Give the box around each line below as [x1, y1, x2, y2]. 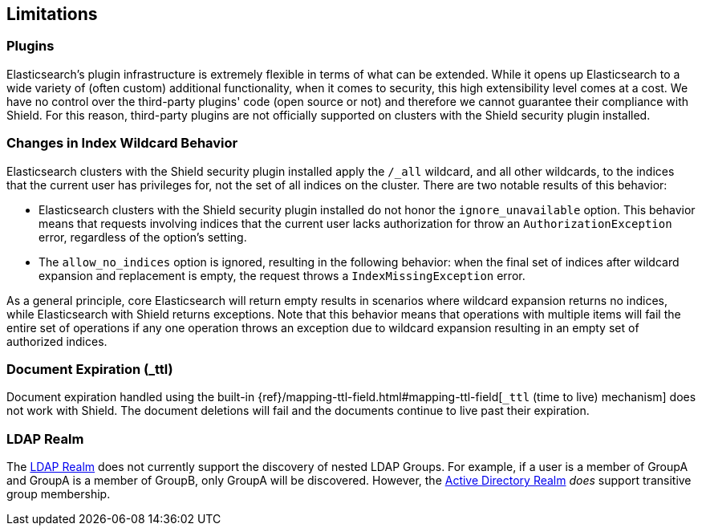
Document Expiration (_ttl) [6, 360, 173, 377]
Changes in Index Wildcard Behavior [6, 135, 238, 152]
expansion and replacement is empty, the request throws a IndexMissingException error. [39, 268, 525, 282]
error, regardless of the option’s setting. [39, 229, 247, 244]
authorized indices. [6, 334, 108, 348]
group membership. [6, 487, 111, 502]
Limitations [6, 4, 98, 24]
